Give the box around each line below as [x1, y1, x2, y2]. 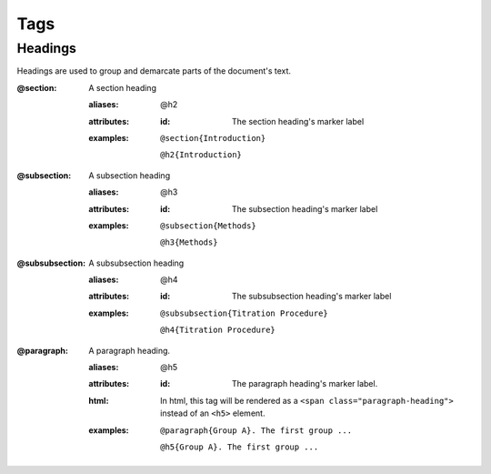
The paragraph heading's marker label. [232, 378, 378, 389]
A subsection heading [88, 169, 171, 181]
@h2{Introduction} [160, 150, 243, 160]
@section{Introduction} [160, 133, 266, 143]
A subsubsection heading [88, 257, 185, 268]
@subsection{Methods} [160, 220, 256, 231]
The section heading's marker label [232, 116, 365, 126]
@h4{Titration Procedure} [160, 325, 276, 336]
